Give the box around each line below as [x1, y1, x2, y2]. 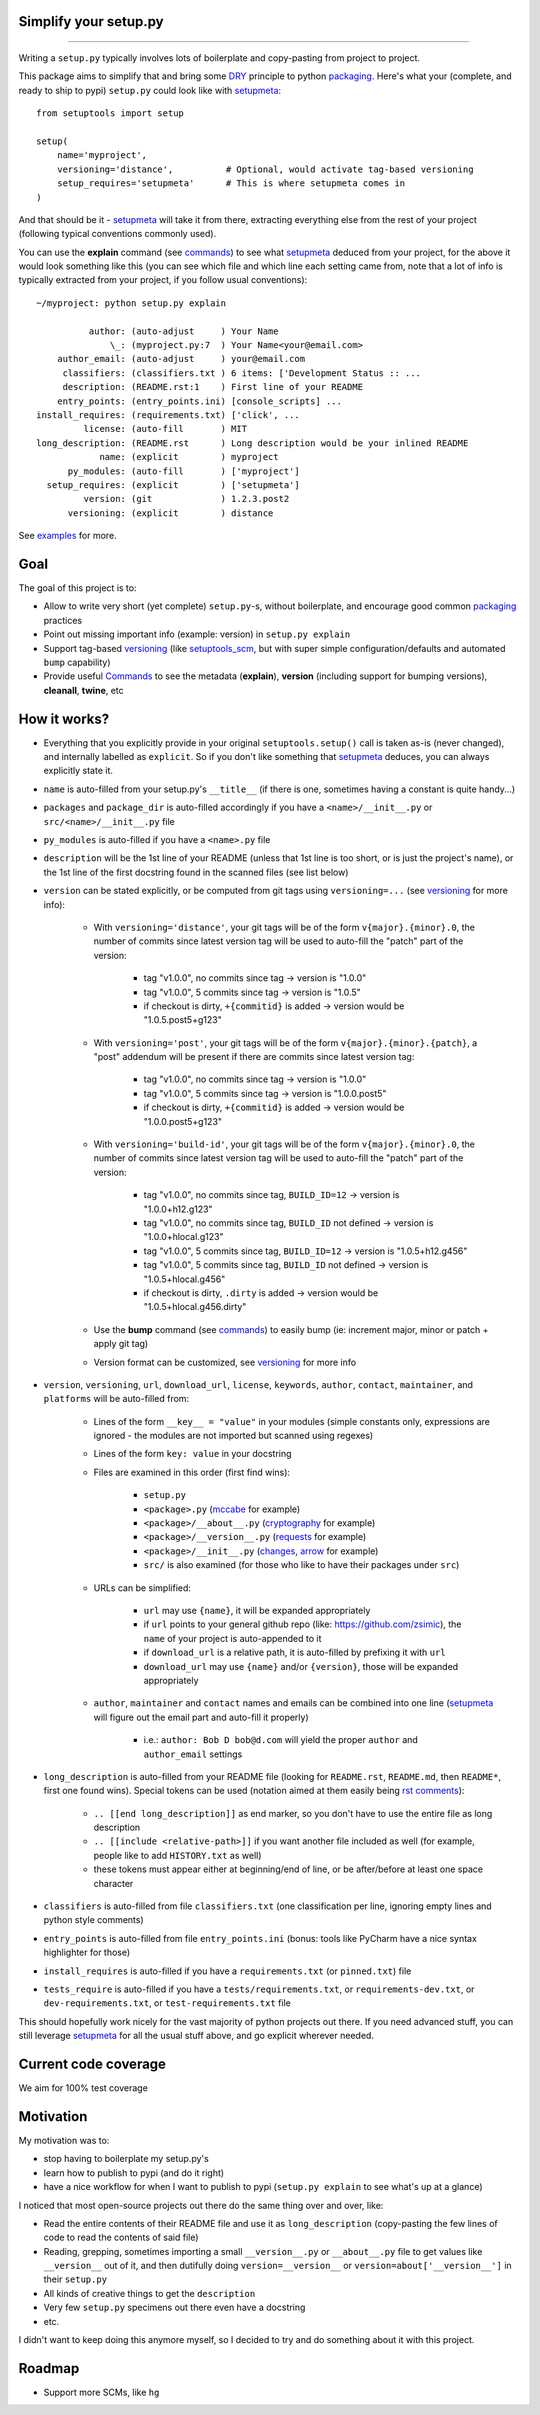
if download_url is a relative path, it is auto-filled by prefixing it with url [143, 1646, 446, 1659]
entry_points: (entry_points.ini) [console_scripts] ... [56, 395, 342, 407]
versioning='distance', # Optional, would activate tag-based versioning [56, 163, 474, 175]
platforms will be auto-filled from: [43, 1393, 190, 1405]
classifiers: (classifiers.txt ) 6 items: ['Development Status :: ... [62, 367, 422, 379]
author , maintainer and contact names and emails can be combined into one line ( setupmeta [93, 1697, 494, 1709]
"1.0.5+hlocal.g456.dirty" [143, 1301, 247, 1313]
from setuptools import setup [36, 108, 185, 119]
